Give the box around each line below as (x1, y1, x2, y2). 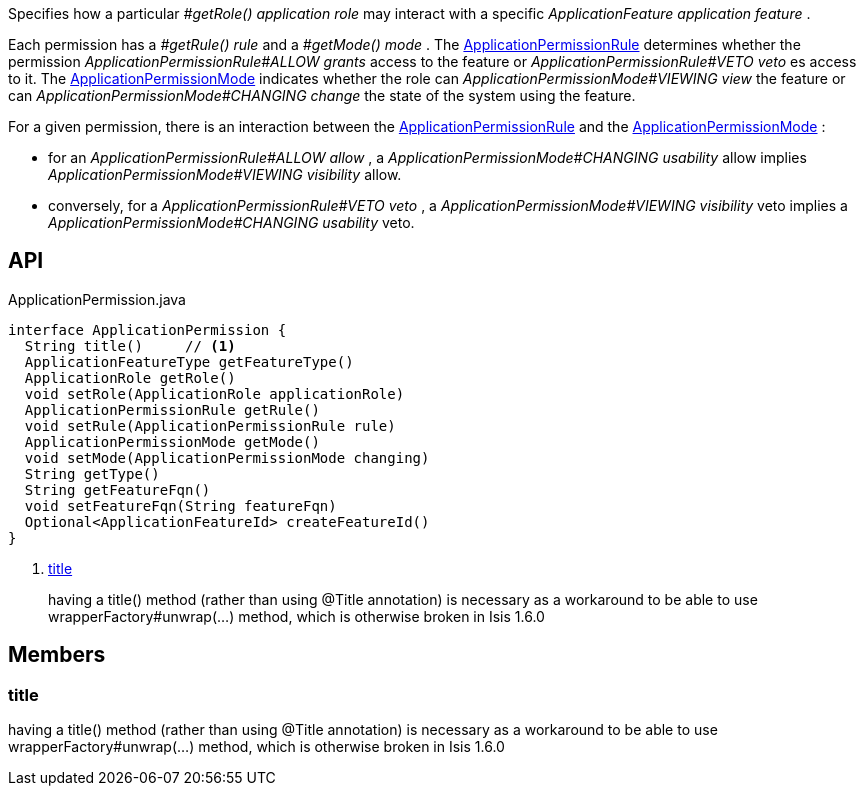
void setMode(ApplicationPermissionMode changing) (24, 449, 430, 466)
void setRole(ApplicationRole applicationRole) (24, 385, 405, 402)
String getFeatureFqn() (24, 481, 211, 498)
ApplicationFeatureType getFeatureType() (24, 353, 354, 370)
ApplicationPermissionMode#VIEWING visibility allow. (48, 166, 402, 183)
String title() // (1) (24, 337, 236, 354)
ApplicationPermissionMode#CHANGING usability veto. (48, 214, 415, 231)
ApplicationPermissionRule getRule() (24, 401, 320, 418)
